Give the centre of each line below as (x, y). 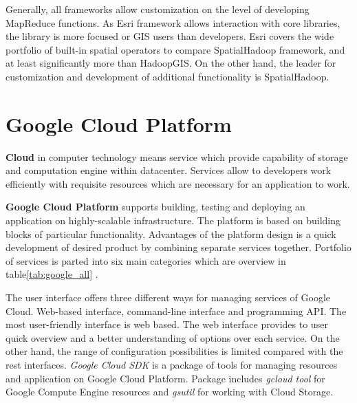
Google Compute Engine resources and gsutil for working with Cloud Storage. (170, 392)
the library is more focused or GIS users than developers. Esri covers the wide (170, 36)
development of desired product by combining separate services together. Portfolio (178, 247)
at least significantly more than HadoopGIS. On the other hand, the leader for (171, 63)
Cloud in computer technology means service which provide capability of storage (177, 156)
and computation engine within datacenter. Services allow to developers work (169, 170)
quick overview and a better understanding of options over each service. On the (173, 337)
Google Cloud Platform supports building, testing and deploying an (155, 207)
